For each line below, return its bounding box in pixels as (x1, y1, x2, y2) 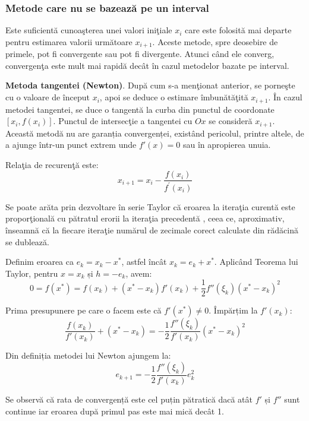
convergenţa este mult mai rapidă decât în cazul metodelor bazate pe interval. (5, 59, 289, 71)
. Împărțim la (209, 304, 258, 316)
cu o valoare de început (5, 91, 90, 103)
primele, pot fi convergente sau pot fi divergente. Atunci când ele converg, (5, 48, 275, 60)
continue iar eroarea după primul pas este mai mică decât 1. (5, 404, 224, 417)
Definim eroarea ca (5, 255, 74, 268)
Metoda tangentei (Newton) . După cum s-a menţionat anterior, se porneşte (5, 79, 295, 91)
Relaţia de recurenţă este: (5, 158, 99, 170)
